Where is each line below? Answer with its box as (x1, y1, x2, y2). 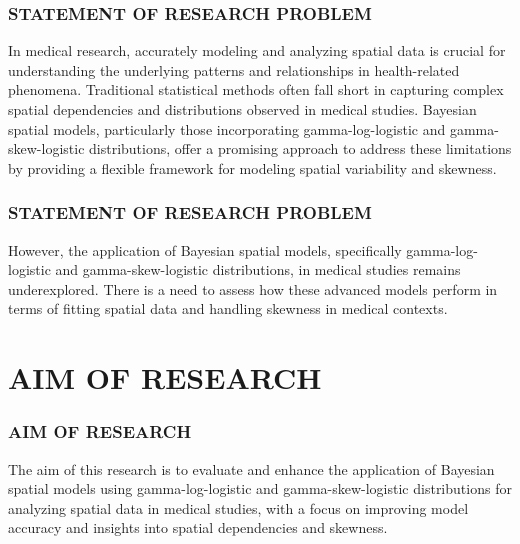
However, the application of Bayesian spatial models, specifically (8, 239, 402, 260)
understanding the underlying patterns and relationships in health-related (8, 59, 460, 80)
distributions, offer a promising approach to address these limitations (89, 138, 512, 159)
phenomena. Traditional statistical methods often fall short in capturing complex (8, 79, 504, 100)
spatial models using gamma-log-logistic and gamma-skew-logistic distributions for (8, 478, 512, 499)
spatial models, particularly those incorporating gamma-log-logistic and (8, 118, 446, 139)
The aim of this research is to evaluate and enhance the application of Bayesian (8, 458, 495, 479)
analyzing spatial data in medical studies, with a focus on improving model (8, 497, 469, 518)
